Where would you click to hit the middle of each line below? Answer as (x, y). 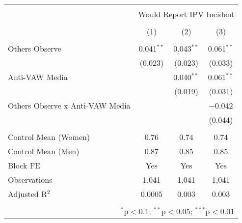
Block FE (24, 165)
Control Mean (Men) (44, 151)
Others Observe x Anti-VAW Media (69, 105)
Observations (30, 180)
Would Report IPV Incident (186, 14)
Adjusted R (27, 194)
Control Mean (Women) (49, 137)
